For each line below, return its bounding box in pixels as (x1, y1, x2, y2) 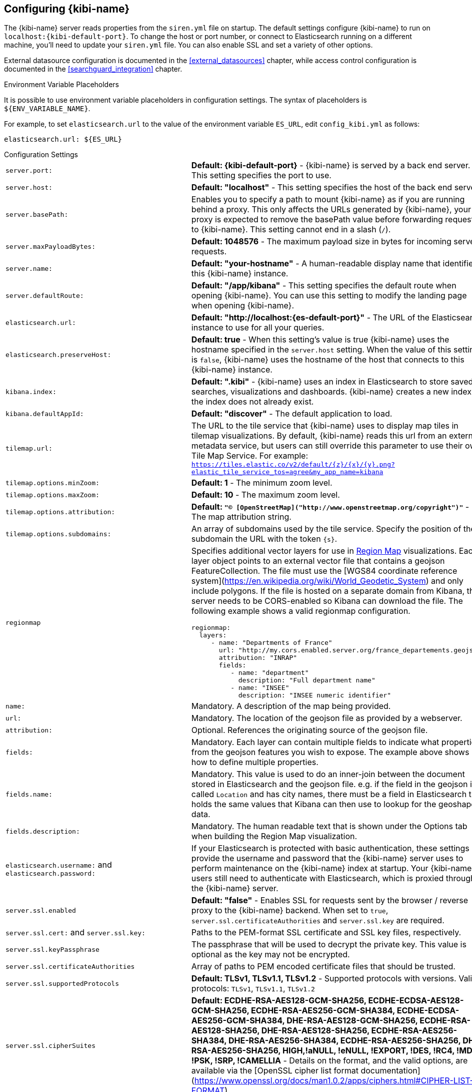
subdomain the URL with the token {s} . (191, 534, 337, 544)
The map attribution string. (191, 512, 291, 522)
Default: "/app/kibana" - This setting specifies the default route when (191, 280, 456, 291)
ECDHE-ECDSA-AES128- (368, 995, 464, 1006)
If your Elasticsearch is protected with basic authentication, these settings (191, 843, 469, 854)
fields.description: (5, 827, 80, 835)
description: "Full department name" (238, 676, 375, 684)
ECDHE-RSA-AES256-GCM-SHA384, (251, 1005, 395, 1016)
